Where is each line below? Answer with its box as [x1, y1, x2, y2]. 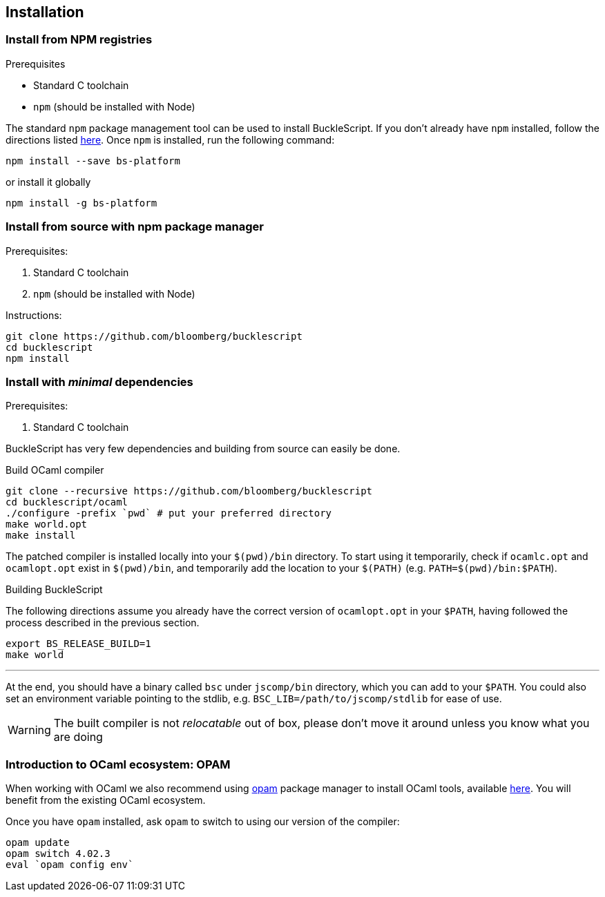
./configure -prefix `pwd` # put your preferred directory [6, 508, 332, 519]
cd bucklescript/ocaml [6, 496, 128, 508]
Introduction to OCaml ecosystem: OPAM [6, 757, 231, 771]
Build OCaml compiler [6, 464, 104, 476]
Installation [6, 3, 84, 21]
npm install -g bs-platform [6, 197, 157, 209]
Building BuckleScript [6, 583, 103, 596]
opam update [6, 837, 70, 849]
